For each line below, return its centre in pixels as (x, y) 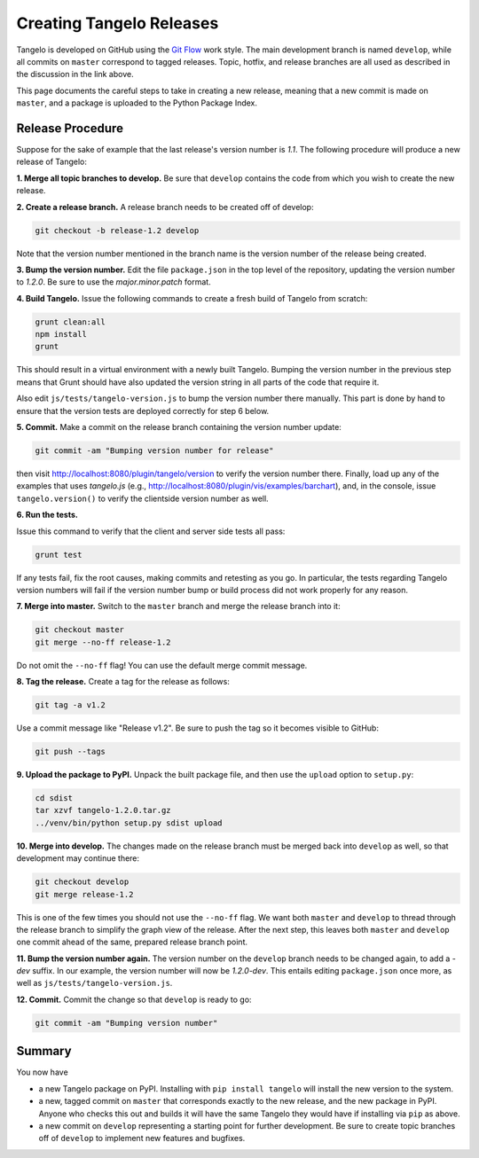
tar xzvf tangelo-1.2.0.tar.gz (103, 810)
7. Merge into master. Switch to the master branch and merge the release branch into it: (178, 606)
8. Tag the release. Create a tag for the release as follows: (123, 682)
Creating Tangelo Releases (118, 23)
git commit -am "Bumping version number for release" (154, 451)
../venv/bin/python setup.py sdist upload (129, 823)
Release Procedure (70, 128)
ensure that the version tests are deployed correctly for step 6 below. (143, 411)
